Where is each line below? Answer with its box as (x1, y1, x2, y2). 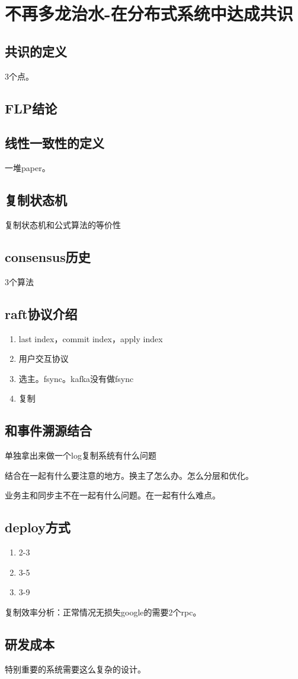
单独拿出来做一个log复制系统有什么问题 (5, 449, 156, 462)
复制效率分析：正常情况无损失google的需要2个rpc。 (5, 605, 201, 618)
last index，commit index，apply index (18, 332, 163, 345)
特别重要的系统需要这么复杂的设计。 (5, 662, 146, 675)
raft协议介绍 (5, 304, 78, 323)
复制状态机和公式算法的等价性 (5, 218, 121, 230)
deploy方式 (5, 518, 71, 536)
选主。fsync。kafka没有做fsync (18, 372, 134, 384)
